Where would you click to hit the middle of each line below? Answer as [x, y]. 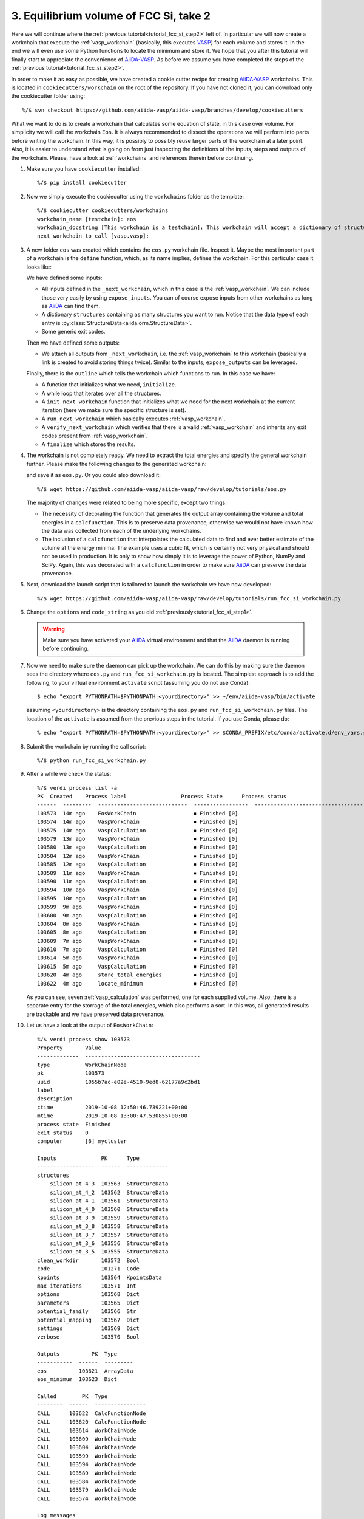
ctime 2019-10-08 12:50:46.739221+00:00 [113, 1107]
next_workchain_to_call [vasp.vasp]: [93, 236]
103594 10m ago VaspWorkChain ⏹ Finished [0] [138, 890]
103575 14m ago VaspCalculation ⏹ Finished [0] [138, 830]
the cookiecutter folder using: [48, 96]
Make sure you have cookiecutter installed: [83, 169]
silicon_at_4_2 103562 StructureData [109, 1192]
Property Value [69, 1048]
